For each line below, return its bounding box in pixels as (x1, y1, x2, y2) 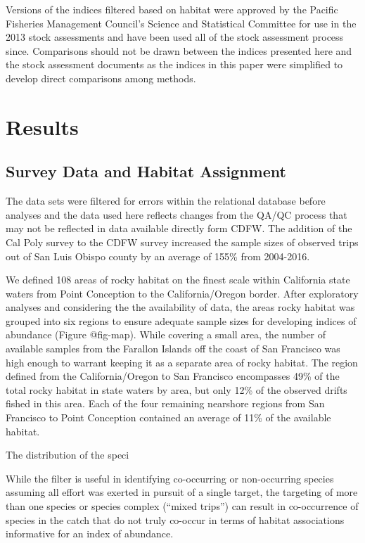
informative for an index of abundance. (6, 526, 174, 541)
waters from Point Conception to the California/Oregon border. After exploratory (6, 286, 359, 300)
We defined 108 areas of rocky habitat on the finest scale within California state (6, 272, 350, 287)
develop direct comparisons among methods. (6, 70, 196, 85)
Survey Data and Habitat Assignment (6, 160, 286, 182)
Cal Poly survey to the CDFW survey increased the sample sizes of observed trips (6, 234, 359, 249)
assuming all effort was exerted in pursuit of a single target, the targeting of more (6, 485, 358, 499)
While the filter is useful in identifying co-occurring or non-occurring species (6, 471, 334, 485)
